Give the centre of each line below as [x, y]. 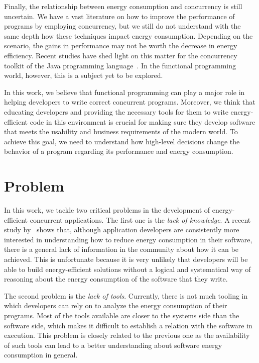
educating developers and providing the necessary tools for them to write [116, 111]
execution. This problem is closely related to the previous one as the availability [127, 335]
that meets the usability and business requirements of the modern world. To [121, 131]
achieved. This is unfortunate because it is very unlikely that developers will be [126, 259]
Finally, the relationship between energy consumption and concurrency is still [123, 6]
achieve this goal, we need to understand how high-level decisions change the [122, 141]
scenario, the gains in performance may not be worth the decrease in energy [121, 46]
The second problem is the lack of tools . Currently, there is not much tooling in [126, 295]
